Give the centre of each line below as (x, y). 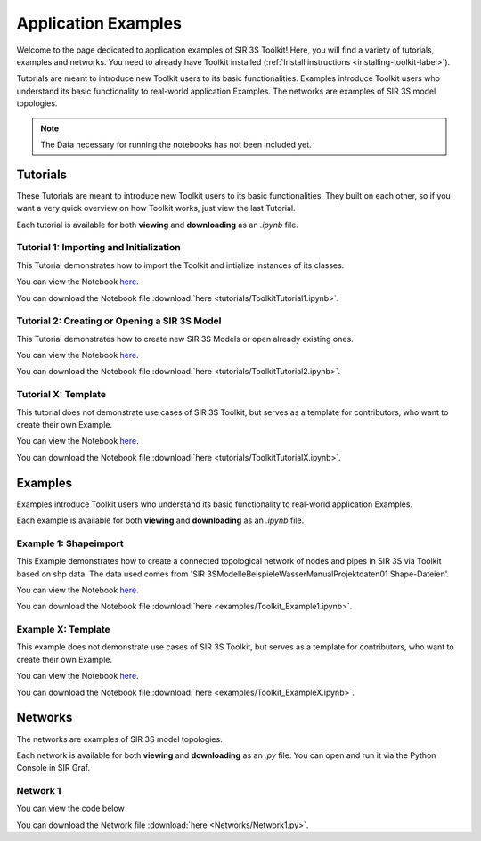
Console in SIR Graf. (53, 768)
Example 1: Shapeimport (70, 543)
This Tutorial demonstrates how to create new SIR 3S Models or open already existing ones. (185, 339)
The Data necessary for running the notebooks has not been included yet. (176, 144)
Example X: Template (63, 630)
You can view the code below (70, 808)
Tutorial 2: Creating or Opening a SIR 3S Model (119, 321)
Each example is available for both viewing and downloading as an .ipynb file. (160, 520)
